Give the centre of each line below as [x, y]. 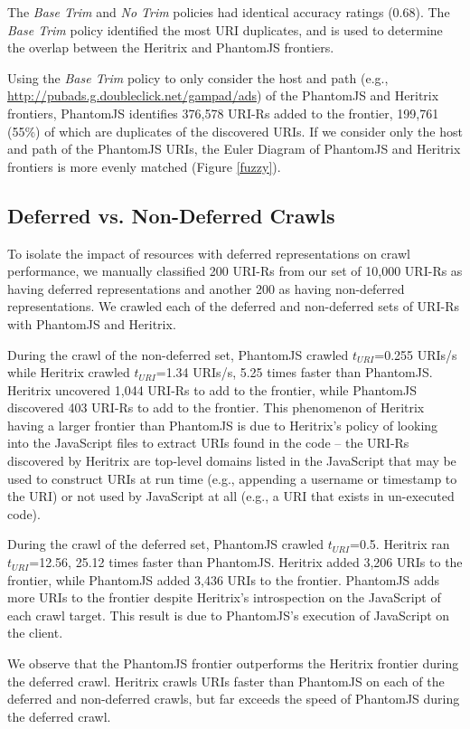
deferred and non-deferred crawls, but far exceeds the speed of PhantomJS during [234, 699]
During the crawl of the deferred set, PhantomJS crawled [166, 544]
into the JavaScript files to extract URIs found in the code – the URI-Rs [208, 443]
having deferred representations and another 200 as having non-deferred [206, 288]
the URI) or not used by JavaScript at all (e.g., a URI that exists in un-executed [231, 496]
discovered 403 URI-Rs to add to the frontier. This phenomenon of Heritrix [216, 407]
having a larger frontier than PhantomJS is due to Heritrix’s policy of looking [223, 425]
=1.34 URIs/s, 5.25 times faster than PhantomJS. [294, 372]
